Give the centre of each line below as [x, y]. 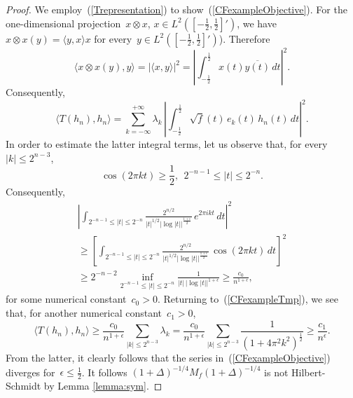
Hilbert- [309, 372]
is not [276, 372]
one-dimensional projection [63, 23]
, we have [257, 23]
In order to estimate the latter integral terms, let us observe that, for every [167, 144]
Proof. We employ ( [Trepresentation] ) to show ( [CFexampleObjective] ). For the [176, 9]
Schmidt [23, 385]
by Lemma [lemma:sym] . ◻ [103, 385]
